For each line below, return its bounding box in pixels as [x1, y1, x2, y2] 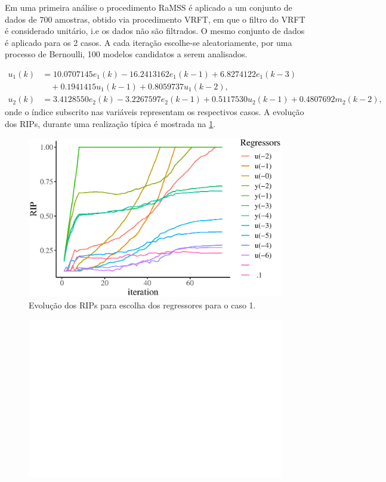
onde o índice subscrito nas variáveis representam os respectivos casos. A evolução [5, 106, 304, 118]
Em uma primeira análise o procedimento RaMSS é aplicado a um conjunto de [5, 1, 292, 13]
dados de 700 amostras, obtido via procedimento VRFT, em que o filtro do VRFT [5, 13, 305, 25]
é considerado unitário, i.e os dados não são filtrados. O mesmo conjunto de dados [5, 24, 305, 37]
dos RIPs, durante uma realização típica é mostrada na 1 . [5, 117, 216, 129]
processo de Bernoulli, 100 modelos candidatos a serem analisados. [5, 48, 248, 60]
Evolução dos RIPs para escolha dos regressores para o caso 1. [29, 299, 256, 311]
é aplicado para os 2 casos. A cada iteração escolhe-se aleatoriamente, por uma [5, 36, 292, 48]
